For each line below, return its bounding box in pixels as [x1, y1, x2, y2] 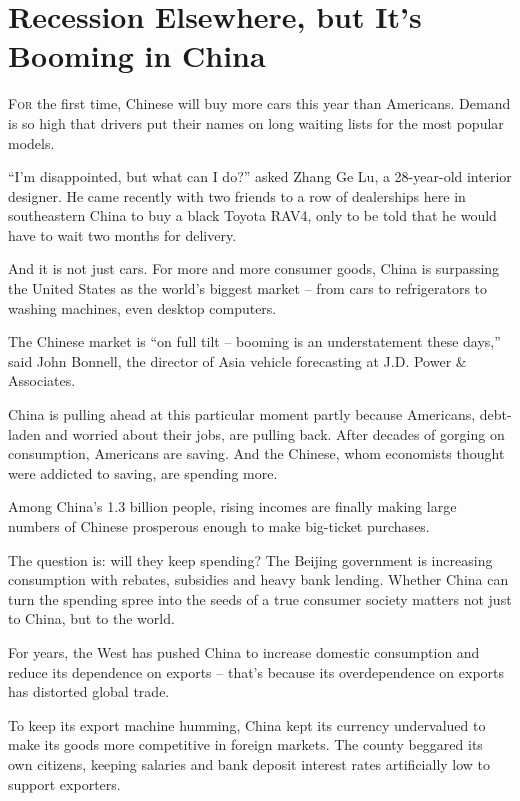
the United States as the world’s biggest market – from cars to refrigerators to [8, 278, 488, 299]
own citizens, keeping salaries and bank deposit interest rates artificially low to [8, 753, 491, 774]
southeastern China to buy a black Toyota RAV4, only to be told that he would [8, 205, 497, 226]
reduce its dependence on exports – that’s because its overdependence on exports [8, 661, 505, 682]
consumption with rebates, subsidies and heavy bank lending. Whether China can [8, 569, 509, 590]
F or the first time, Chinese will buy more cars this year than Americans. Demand [8, 93, 511, 114]
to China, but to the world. [8, 608, 175, 629]
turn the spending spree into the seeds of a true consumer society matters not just [8, 588, 512, 609]
